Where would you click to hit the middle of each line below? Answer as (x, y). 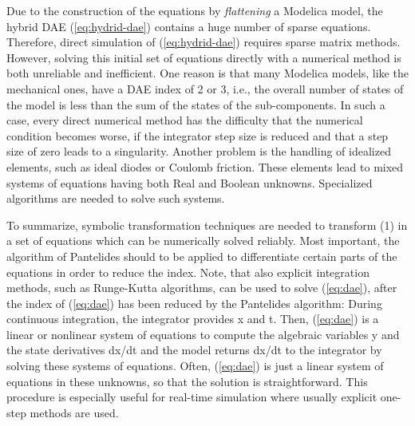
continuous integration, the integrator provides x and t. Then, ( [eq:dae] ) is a (193, 319)
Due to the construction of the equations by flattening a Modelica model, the (195, 10)
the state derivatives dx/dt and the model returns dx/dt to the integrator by (194, 350)
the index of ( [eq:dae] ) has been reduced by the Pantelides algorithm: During (194, 303)
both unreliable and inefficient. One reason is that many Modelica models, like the (207, 73)
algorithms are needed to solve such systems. (116, 198)
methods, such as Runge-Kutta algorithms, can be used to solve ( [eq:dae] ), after (202, 288)
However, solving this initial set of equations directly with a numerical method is (204, 57)
